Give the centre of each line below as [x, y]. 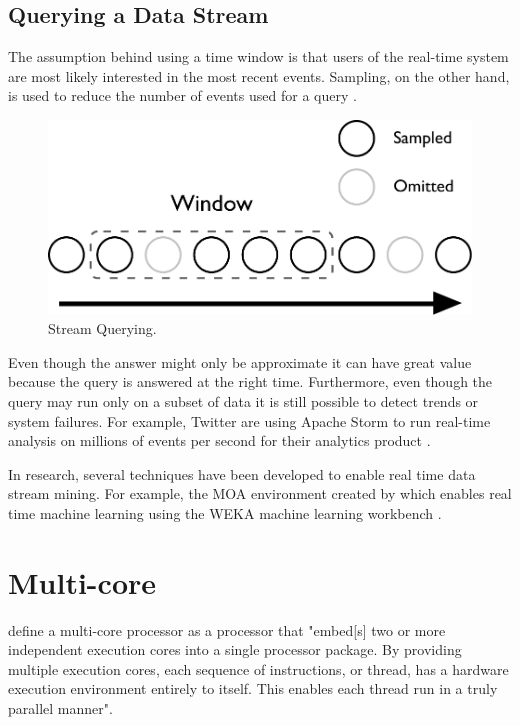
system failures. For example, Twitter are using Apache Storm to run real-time [249, 420]
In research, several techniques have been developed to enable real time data [242, 473]
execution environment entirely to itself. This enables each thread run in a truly [253, 688]
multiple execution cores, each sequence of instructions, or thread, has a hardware [258, 668]
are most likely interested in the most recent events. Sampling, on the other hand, [259, 75]
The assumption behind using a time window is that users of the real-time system [258, 56]
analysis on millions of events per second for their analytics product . [219, 440]
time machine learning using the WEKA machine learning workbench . [225, 512]
